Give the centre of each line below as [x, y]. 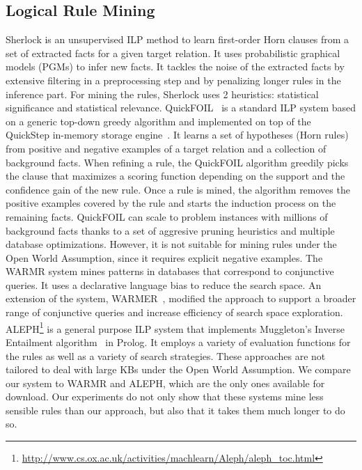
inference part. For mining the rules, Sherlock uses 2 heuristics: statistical [162, 94]
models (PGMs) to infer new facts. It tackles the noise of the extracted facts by [175, 66]
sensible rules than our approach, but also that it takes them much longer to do [175, 410]
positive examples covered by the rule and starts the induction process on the [171, 203]
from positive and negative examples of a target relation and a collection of [166, 148]
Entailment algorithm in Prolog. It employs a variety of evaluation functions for [178, 342]
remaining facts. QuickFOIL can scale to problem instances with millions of [167, 216]
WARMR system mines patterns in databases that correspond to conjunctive [170, 271]
